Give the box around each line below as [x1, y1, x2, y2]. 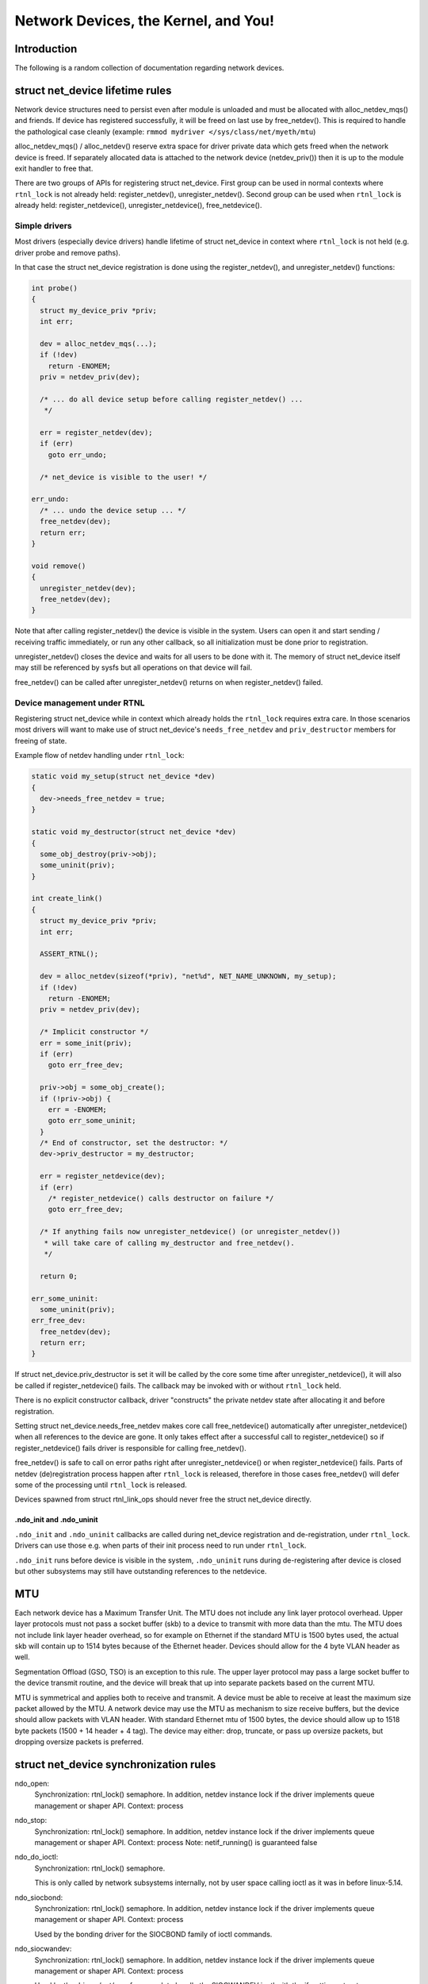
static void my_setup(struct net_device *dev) [31, 772, 216, 781]
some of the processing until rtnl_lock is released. [14, 1480, 188, 1490]
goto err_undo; [48, 450, 107, 459]
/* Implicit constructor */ [40, 1028, 149, 1036]
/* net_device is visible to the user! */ [40, 472, 208, 482]
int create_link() [31, 894, 103, 903]
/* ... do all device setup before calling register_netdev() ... [40, 394, 304, 404]
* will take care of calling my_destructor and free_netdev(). [44, 1238, 295, 1248]
